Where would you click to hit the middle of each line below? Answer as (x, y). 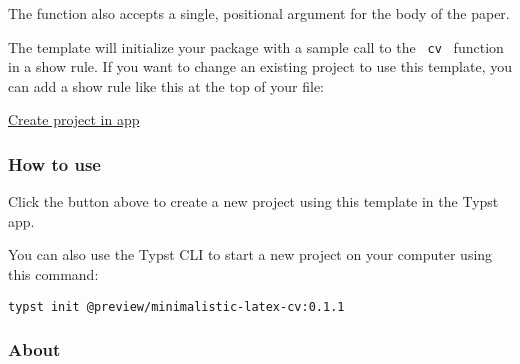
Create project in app (74, 119)
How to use (54, 163)
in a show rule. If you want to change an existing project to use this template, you (260, 66)
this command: (53, 274)
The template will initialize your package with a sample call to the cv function (256, 46)
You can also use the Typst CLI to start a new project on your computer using (250, 254)
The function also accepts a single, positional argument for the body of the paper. (259, 13)
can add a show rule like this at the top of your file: (166, 85)
